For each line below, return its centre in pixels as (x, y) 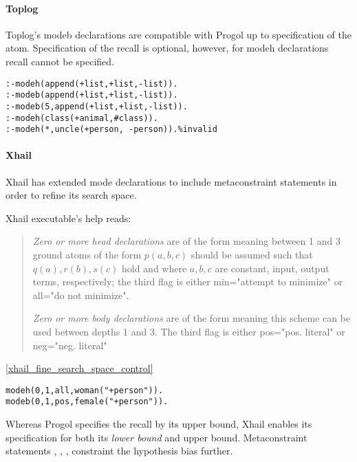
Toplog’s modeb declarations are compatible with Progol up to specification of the (179, 34)
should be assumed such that (252, 255)
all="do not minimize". (81, 295)
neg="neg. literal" (70, 345)
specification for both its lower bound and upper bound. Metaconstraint (156, 437)
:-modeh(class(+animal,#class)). (82, 118)
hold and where (154, 268)
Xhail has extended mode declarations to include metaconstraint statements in (171, 181)
